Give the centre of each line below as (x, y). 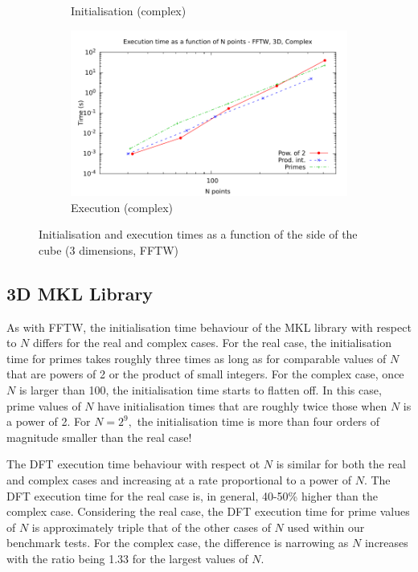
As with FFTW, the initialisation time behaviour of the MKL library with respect (209, 327)
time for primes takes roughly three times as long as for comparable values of (197, 358)
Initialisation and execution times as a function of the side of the (198, 234)
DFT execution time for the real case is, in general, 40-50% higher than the (192, 495)
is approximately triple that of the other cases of (151, 527)
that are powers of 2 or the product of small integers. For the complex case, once (205, 374)
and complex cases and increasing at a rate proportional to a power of (179, 479)
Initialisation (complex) (129, 10)
